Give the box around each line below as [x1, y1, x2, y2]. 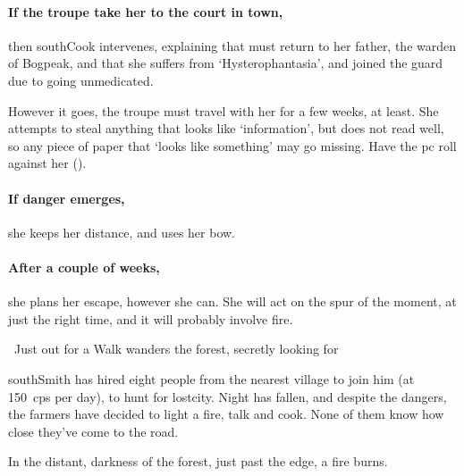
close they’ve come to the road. [8, 422, 179, 440]
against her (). [8, 154, 87, 172]
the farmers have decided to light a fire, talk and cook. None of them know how [8, 405, 444, 423]
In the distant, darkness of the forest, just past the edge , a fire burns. [8, 452, 388, 471]
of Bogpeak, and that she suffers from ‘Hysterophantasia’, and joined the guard [8, 54, 443, 72]
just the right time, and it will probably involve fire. [8, 309, 293, 328]
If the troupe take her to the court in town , [8, 2, 283, 21]
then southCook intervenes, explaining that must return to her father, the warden [8, 36, 457, 54]
